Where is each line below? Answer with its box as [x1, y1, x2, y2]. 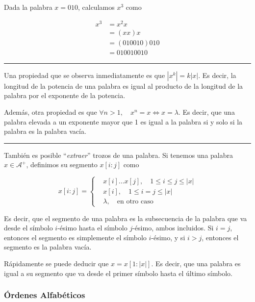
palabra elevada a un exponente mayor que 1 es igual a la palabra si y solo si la [4, 116, 243, 126]
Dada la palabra [4, 2, 52, 12]
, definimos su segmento [26, 159, 98, 170]
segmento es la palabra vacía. [4, 242, 92, 252]
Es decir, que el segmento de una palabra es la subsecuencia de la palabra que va [4, 213, 247, 223]
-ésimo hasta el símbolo [57, 223, 127, 233]
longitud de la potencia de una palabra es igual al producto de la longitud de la [4, 80, 243, 91]
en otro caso [117, 198, 153, 205]
